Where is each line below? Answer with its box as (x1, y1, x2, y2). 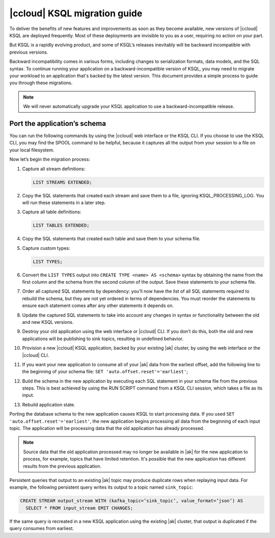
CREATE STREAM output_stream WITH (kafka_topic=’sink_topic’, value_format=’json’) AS (20, 498, 243, 504)
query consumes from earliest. (9, 525, 74, 531)
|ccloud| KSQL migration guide (9, 8, 143, 19)
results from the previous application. (23, 463, 102, 469)
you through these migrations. (9, 80, 73, 86)
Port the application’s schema (9, 119, 106, 127)
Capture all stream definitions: (22, 166, 86, 172)
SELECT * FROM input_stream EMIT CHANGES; (25, 505, 133, 511)
